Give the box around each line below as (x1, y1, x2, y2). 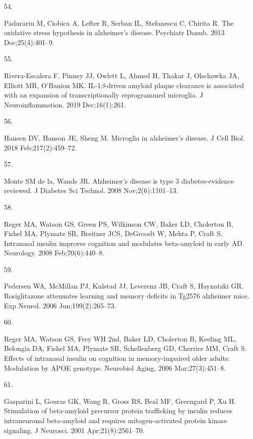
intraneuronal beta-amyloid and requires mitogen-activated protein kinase (4, 415, 227, 425)
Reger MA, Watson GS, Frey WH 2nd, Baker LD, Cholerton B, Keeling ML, (4, 333, 237, 343)
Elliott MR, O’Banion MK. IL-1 (4, 80, 101, 90)
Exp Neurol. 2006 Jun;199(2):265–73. (4, 300, 116, 310)
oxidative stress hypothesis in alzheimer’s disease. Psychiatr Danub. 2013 (4, 27, 225, 38)
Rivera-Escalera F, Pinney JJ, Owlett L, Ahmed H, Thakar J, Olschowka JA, (4, 70, 240, 80)
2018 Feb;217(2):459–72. (4, 142, 77, 152)
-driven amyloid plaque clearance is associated (104, 80, 244, 90)
